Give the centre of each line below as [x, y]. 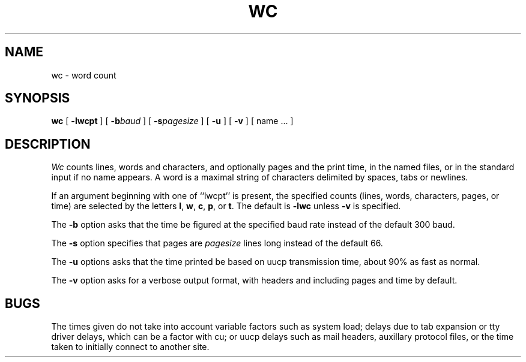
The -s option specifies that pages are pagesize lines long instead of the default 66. [217, 243]
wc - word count [84, 75]
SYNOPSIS [38, 98]
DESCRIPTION [48, 144]
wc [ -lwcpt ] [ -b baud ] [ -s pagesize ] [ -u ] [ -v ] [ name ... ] [172, 121]
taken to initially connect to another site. [130, 347]
